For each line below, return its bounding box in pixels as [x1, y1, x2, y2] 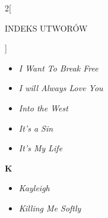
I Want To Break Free [18, 61, 99, 74]
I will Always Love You [18, 82, 103, 94]
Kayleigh [18, 182, 50, 194]
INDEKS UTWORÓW [5, 21, 88, 34]
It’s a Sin [18, 122, 53, 134]
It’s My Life [18, 142, 63, 154]
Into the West [18, 101, 68, 114]
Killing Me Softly [18, 201, 81, 214]
